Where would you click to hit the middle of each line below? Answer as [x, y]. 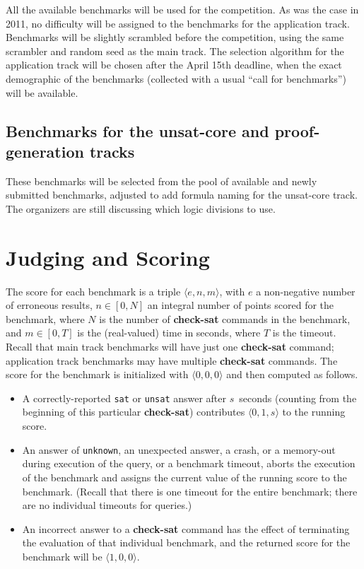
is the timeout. [304, 333]
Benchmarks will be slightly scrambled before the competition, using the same [175, 37]
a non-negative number [306, 291]
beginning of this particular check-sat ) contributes [134, 412]
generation [45, 151]
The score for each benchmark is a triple [93, 291]
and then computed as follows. [292, 374]
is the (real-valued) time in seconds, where [169, 333]
